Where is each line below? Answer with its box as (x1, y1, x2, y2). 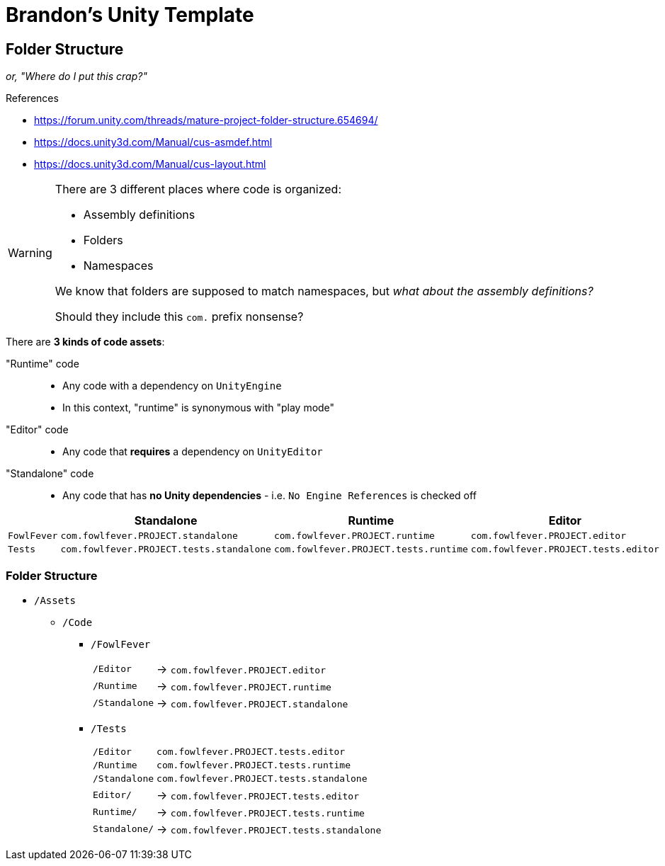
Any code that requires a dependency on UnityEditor (62, 445, 323, 458)
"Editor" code (6, 423, 69, 436)
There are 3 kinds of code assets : (6, 336, 165, 348)
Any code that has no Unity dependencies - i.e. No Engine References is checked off (62, 489, 477, 502)
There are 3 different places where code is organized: (55, 182, 342, 197)
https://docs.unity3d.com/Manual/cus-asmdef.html (34, 136, 273, 149)
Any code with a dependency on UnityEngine (62, 380, 282, 392)
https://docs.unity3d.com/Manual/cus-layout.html (34, 158, 266, 171)
